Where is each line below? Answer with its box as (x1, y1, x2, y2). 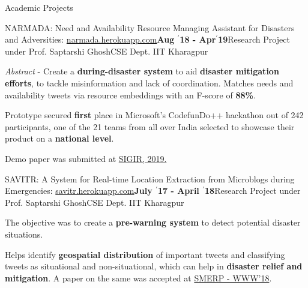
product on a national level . (5, 132, 114, 145)
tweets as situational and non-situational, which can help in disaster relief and (5, 260, 303, 272)
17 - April (157, 184, 199, 197)
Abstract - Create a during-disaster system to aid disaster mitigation (5, 65, 279, 77)
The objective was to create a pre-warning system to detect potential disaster (5, 216, 301, 229)
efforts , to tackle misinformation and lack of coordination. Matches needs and (5, 76, 294, 89)
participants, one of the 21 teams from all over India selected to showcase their (5, 120, 295, 133)
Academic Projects (5, 1, 73, 13)
